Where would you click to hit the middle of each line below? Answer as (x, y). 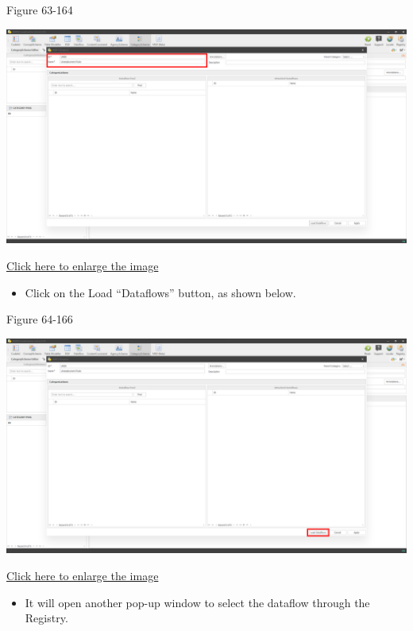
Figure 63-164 (40, 10)
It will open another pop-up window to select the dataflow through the (197, 602)
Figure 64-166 (40, 319)
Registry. (46, 618)
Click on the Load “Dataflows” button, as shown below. (160, 292)
